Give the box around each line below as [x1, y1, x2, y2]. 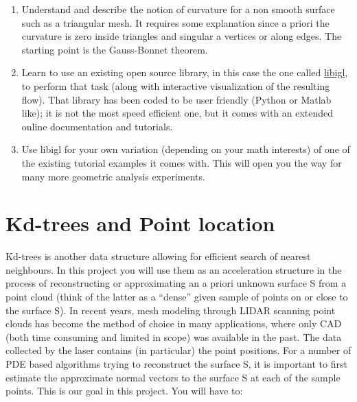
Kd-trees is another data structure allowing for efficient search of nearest [5, 249, 311, 263]
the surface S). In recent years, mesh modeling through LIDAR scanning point [5, 303, 336, 317]
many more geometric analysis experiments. [21, 169, 205, 183]
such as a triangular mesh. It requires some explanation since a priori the [21, 15, 330, 29]
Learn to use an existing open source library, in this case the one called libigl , [21, 65, 348, 80]
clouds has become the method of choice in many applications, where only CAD [5, 316, 342, 331]
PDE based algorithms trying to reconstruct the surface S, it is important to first [5, 357, 347, 370]
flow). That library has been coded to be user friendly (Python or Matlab [21, 92, 332, 106]
